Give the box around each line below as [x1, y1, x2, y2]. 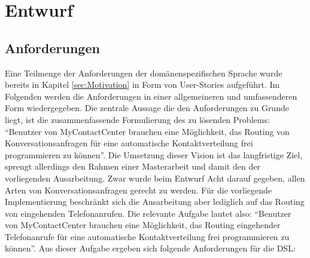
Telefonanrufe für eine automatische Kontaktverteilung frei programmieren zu [5, 230, 290, 242]
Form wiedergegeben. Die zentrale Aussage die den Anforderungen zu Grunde [5, 102, 289, 114]
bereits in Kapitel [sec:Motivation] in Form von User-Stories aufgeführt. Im [5, 78, 280, 91]
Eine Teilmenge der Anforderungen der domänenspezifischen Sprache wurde [5, 66, 282, 79]
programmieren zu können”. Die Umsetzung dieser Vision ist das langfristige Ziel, [5, 148, 303, 161]
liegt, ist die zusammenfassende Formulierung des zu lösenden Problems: [5, 113, 270, 125]
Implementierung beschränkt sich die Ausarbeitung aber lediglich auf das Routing [5, 195, 305, 208]
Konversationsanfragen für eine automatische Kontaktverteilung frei [5, 137, 253, 149]
